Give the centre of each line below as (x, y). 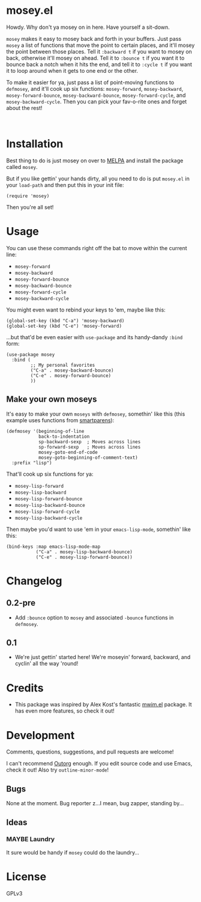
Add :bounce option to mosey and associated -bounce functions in (94, 618)
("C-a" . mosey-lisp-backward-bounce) (84, 552)
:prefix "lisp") (32, 463)
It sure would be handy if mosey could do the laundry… (73, 852)
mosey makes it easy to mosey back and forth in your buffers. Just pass (94, 38)
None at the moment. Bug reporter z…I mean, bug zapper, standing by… (95, 803)
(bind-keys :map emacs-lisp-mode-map (53, 547)
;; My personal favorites (63, 365)
